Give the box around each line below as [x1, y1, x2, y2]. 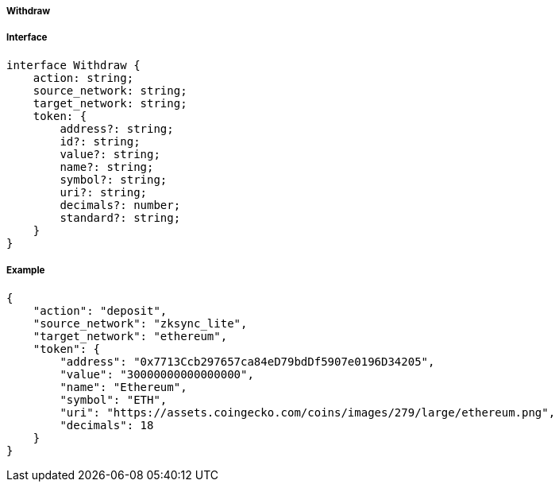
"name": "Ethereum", [60, 380, 187, 393]
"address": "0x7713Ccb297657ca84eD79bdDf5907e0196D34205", [60, 354, 435, 368]
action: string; [33, 71, 134, 84]
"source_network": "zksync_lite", [33, 316, 248, 330]
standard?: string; [60, 211, 181, 224]
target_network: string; [33, 96, 187, 110]
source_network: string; [33, 83, 187, 97]
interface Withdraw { [6, 58, 141, 72]
